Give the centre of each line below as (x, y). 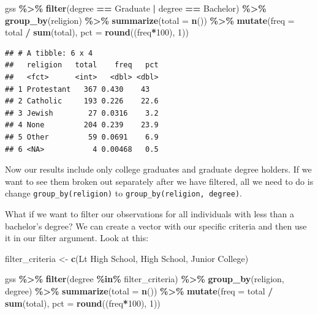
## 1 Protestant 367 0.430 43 (78, 89)
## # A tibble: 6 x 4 (49, 53)
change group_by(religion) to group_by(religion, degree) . (123, 193)
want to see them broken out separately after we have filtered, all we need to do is (159, 181)
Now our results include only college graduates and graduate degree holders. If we (158, 169)
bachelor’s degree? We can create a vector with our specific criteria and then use (156, 226)
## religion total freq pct (82, 65)
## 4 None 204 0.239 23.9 (82, 125)
